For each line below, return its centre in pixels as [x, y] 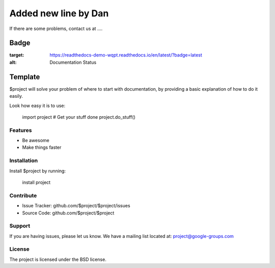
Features [21, 130]
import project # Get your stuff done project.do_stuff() [79, 117]
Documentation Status [73, 62]
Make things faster [42, 147]
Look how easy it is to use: [37, 105]
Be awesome [36, 141]
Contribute [23, 195]
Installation [24, 160]
